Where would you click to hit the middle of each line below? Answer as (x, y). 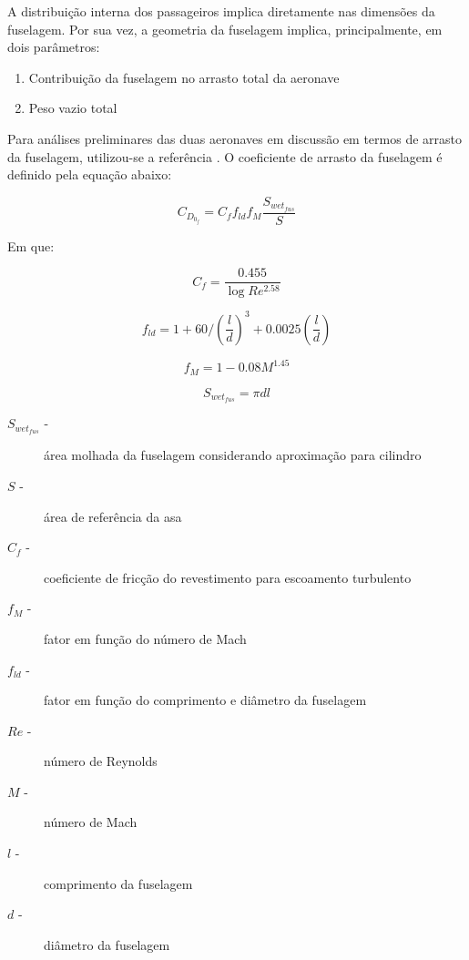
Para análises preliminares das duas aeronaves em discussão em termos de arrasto (235, 138)
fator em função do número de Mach (145, 638)
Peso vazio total (73, 108)
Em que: (31, 245)
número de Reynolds (101, 761)
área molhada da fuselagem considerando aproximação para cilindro (233, 455)
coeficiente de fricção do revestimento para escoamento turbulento (228, 577)
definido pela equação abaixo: (90, 174)
